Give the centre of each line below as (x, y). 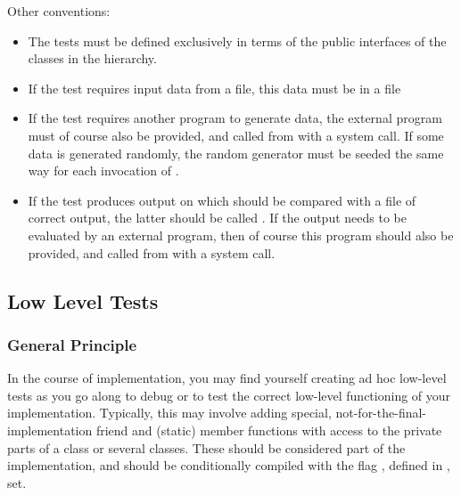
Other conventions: (59, 11)
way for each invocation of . (103, 170)
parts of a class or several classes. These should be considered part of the (206, 447)
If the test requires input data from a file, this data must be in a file (214, 88)
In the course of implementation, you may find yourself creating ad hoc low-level (227, 378)
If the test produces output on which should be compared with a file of (222, 200)
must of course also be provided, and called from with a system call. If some (236, 135)
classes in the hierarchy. (92, 58)
